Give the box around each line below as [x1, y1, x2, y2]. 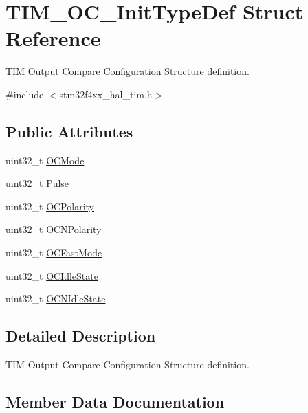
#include [5, 87, 44, 101]
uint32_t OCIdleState [5, 268, 98, 282]
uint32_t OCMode [5, 153, 85, 167]
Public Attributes [5, 120, 133, 142]
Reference [5, 24, 101, 52]
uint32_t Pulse [5, 176, 69, 190]
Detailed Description [5, 325, 156, 346]
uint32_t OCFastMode [5, 245, 102, 260]
